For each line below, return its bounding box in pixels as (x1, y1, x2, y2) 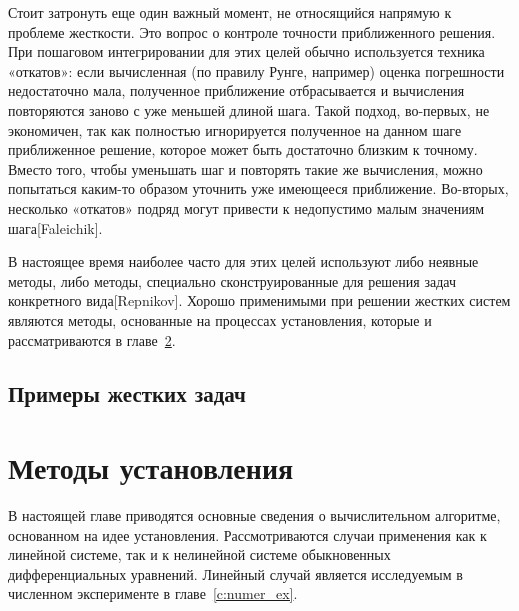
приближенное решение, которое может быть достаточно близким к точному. (8, 139, 478, 160)
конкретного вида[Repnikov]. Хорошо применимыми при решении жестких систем (8, 290, 511, 311)
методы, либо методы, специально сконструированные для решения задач (8, 270, 456, 291)
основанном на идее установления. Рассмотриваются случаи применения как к (8, 524, 487, 545)
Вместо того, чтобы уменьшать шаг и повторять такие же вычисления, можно (8, 158, 483, 179)
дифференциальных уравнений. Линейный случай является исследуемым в (8, 563, 463, 584)
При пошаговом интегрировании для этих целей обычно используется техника (8, 41, 485, 62)
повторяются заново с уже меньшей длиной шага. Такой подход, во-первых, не (8, 99, 490, 120)
